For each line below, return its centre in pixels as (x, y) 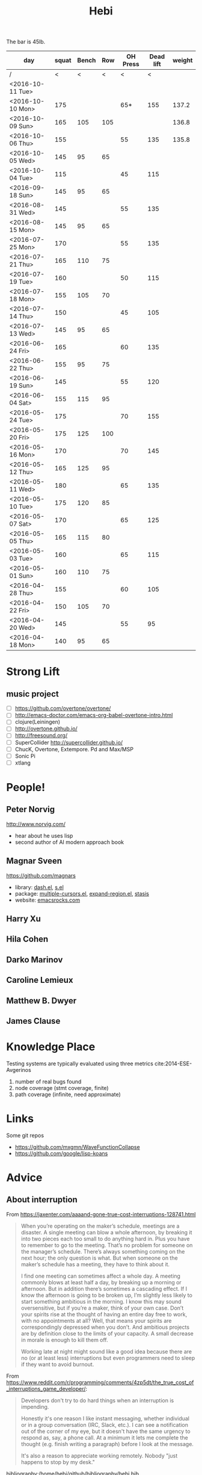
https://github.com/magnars (41, 875)
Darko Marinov (35, 960)
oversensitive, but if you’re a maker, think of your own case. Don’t (102, 1308)
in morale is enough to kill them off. (64, 1340)
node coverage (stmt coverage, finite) (62, 1088)
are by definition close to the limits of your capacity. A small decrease (107, 1333)
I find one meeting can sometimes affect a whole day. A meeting (100, 1276)
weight (182, 60)
